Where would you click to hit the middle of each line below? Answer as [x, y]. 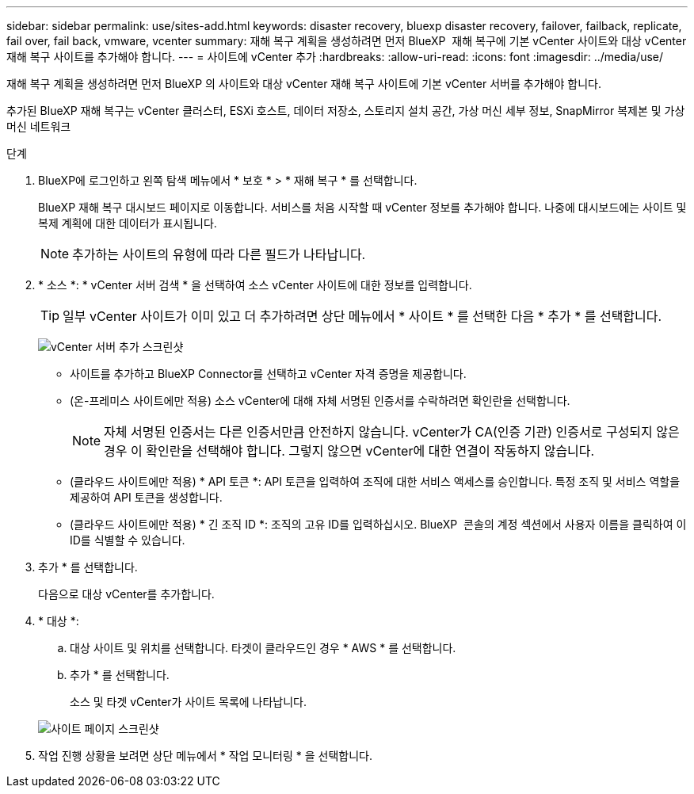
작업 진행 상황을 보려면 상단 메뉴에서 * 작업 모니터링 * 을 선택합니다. [206, 756]
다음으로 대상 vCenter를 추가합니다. [126, 594]
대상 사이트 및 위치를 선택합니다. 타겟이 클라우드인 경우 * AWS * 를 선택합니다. [263, 648]
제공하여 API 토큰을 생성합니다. [146, 497]
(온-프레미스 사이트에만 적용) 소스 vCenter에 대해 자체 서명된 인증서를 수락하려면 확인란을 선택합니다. [320, 401]
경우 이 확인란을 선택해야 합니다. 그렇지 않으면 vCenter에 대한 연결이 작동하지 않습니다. [349, 451]
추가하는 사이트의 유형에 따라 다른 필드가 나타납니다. [219, 254]
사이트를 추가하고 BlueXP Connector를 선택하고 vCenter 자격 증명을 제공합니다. [268, 374]
